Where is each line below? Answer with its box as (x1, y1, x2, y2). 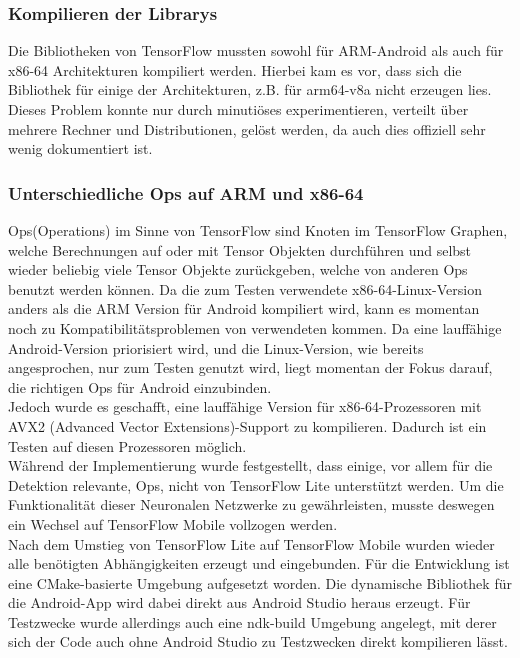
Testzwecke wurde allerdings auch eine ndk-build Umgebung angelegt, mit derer (8, 611, 497, 632)
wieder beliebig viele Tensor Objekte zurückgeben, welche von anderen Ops (8, 259, 468, 280)
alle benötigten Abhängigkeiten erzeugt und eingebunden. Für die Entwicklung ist (8, 553, 510, 574)
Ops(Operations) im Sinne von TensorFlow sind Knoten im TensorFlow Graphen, (8, 220, 508, 240)
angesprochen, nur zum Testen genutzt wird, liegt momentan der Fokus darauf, (8, 357, 493, 378)
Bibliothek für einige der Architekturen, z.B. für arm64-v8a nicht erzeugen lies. (8, 79, 492, 100)
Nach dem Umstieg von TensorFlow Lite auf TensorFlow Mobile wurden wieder (8, 533, 495, 554)
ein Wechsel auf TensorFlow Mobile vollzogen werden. (8, 513, 338, 534)
